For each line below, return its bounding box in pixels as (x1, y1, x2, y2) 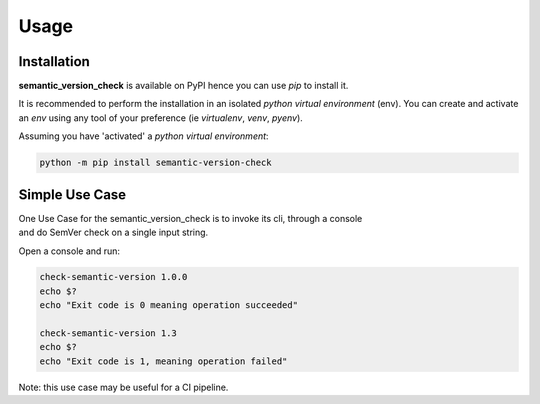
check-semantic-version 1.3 (39, 328, 177, 339)
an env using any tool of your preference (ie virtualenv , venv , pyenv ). (18, 111, 304, 124)
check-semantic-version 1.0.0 (39, 271, 188, 283)
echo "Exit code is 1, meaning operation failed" (39, 355, 288, 367)
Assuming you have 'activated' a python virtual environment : (18, 130, 269, 142)
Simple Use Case (18, 186, 127, 203)
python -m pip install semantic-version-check (39, 157, 272, 169)
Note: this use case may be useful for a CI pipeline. (18, 381, 229, 393)
